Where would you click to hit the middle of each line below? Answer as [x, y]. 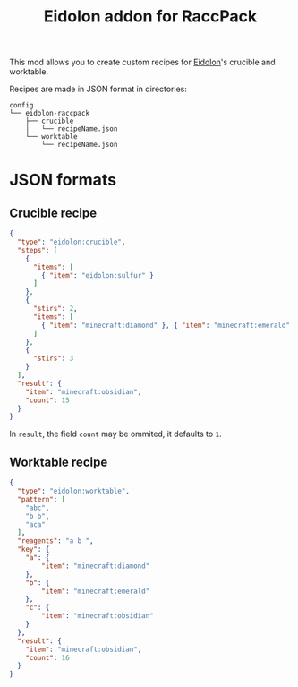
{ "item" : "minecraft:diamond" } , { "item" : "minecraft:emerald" [166, 325]
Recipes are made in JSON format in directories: [98, 89]
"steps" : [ [38, 250]
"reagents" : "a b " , [55, 541]
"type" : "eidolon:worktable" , [73, 491]
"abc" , [38, 508]
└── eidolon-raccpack [50, 114]
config [21, 106]
